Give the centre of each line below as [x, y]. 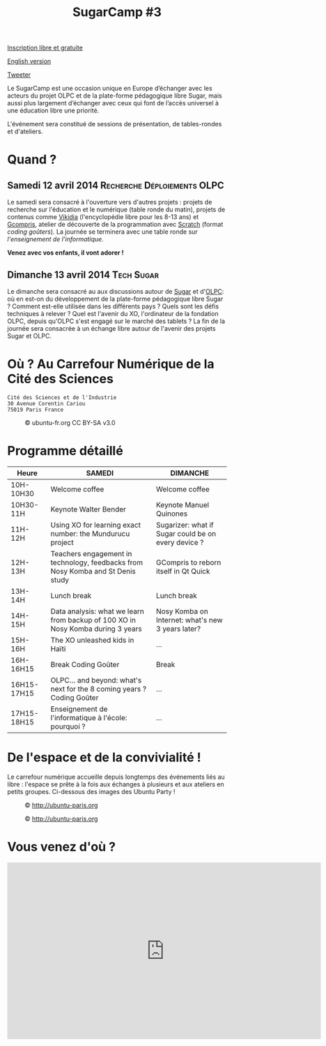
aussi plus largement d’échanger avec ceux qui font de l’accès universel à [113, 103]
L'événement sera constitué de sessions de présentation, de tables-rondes [115, 124]
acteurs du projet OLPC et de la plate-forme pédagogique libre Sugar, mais [115, 96]
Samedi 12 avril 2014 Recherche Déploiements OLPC [116, 185]
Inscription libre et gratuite [45, 48]
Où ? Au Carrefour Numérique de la [111, 364]
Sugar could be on [186, 533]
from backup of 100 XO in [93, 620]
